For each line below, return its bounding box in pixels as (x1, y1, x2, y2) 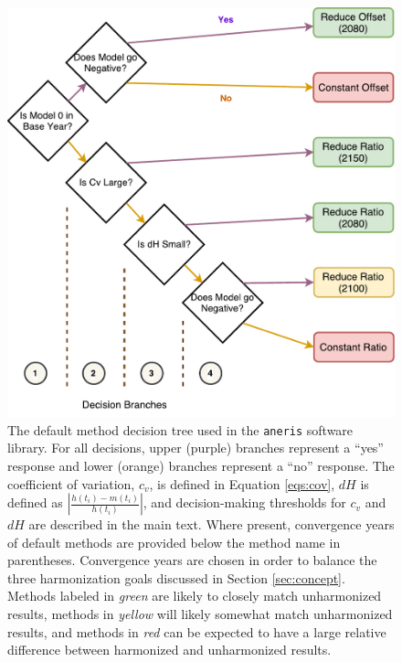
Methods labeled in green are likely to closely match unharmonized (7, 586, 382, 605)
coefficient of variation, (7, 474, 135, 493)
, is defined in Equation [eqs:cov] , (149, 474, 335, 493)
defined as (7, 493, 63, 512)
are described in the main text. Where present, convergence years (28, 515, 395, 534)
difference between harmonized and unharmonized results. (7, 640, 332, 659)
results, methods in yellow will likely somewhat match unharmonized (7, 604, 393, 624)
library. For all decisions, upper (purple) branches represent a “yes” (7, 438, 384, 457)
